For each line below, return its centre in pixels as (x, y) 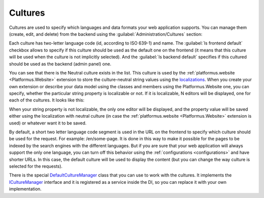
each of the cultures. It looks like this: (47, 100)
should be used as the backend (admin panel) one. (60, 64)
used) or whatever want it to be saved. (48, 123)
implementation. (25, 189)
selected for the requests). (36, 166)
